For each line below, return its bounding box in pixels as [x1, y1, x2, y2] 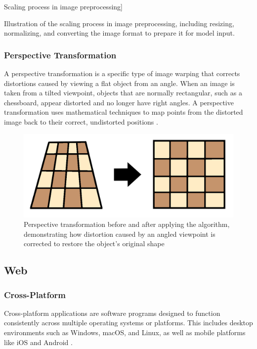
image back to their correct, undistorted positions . [4, 116, 158, 127]
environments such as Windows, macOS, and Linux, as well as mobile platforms [4, 327, 246, 338]
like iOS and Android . [4, 337, 73, 347]
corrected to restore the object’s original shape [24, 238, 165, 249]
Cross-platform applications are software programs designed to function [4, 307, 220, 318]
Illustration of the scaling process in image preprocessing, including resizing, [4, 18, 234, 28]
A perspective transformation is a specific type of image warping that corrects [4, 68, 240, 78]
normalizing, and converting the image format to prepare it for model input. [4, 28, 235, 38]
